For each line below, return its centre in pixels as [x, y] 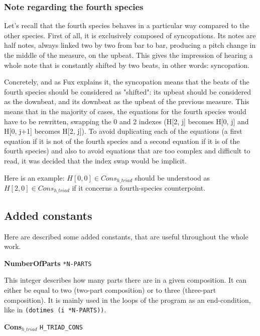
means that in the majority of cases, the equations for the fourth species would [125, 111]
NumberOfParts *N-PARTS [48, 263]
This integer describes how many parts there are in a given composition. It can [125, 280]
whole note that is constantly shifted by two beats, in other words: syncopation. [127, 65]
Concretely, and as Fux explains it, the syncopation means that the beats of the [127, 82]
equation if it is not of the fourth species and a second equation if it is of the [122, 141]
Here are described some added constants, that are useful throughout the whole [126, 236]
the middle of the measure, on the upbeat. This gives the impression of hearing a [128, 55]
